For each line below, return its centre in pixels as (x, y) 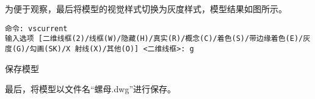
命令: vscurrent (36, 28)
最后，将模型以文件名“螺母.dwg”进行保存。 (90, 89)
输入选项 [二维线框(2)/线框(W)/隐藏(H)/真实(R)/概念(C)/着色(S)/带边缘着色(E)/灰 (158, 39)
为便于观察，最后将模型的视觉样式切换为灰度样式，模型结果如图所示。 (146, 9)
